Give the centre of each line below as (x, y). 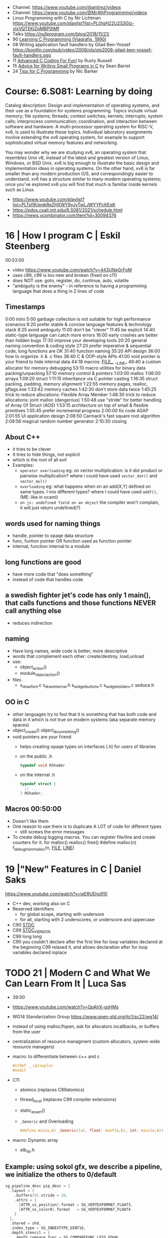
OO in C (17, 702)
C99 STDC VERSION (31, 931)
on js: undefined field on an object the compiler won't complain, (90, 502)
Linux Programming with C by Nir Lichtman (56, 18)
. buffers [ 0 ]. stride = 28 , (41, 1195)
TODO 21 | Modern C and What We (78, 973)
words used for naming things (53, 523)
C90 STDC (23, 925)
